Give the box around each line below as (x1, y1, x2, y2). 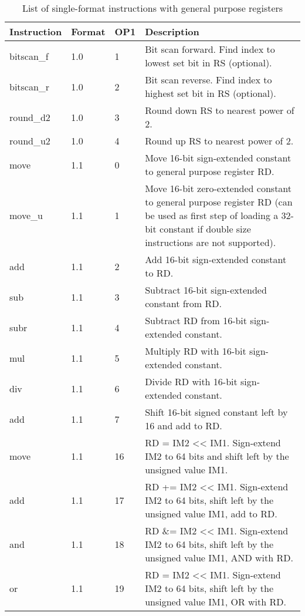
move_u (9, 208, 43, 222)
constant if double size (160, 222, 251, 235)
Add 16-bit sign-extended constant (145, 253, 287, 266)
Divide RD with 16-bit (145, 375, 238, 388)
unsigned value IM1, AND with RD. (145, 551, 293, 564)
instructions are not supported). (145, 235, 276, 249)
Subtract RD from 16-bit (145, 314, 248, 327)
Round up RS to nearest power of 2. (145, 134, 294, 147)
